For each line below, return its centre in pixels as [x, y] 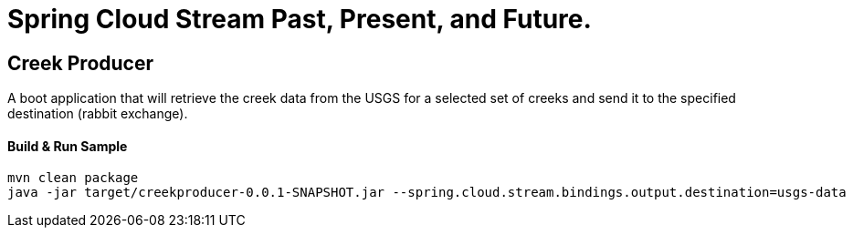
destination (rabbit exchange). [98, 114]
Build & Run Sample [68, 146]
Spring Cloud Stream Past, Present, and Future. [300, 19]
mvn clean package [73, 178]
